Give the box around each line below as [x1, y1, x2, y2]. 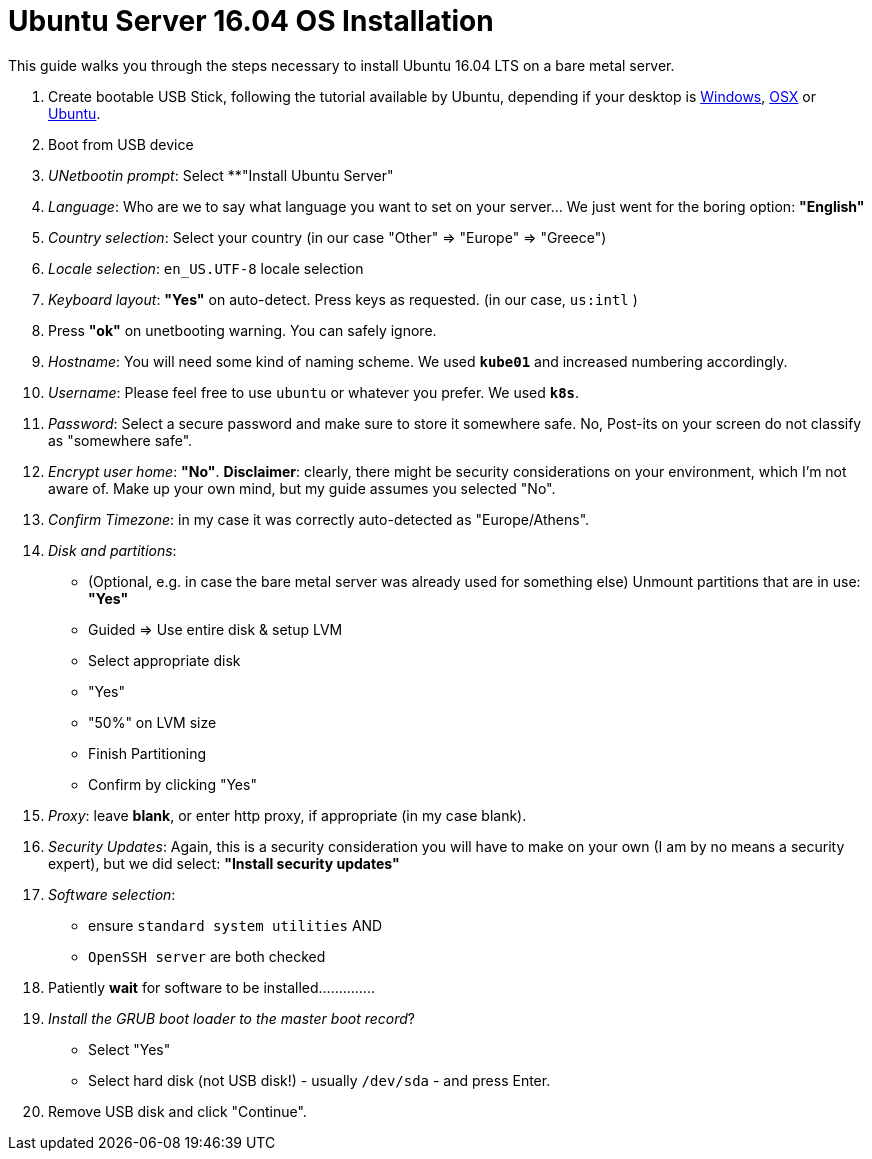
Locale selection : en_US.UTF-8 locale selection [48, 259, 364, 277]
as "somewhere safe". [48, 431, 193, 449]
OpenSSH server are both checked [88, 947, 326, 965]
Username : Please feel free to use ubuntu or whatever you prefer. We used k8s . [48, 383, 580, 401]
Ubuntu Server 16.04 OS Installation [8, 4, 494, 38]
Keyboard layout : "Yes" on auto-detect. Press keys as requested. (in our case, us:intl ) [48, 290, 638, 308]
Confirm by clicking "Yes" [88, 775, 257, 793]
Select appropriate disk [88, 651, 241, 669]
